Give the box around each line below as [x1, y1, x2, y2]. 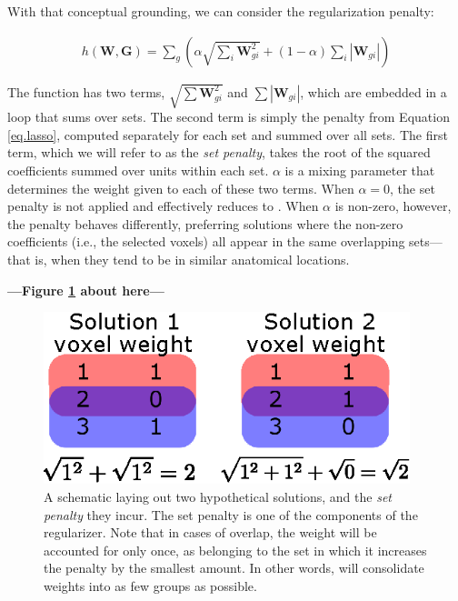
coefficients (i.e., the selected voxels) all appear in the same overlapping [7, 232, 405, 251]
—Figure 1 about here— [7, 280, 164, 299]
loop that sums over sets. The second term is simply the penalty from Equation [7, 107, 450, 126]
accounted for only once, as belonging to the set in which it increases [44, 540, 427, 559]
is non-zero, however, [334, 196, 452, 215]
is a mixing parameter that [284, 160, 435, 179]
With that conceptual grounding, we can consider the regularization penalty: [7, 2, 434, 20]
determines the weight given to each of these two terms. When [7, 178, 354, 197]
